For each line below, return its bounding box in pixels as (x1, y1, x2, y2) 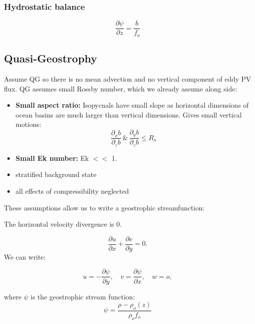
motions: (15, 119, 41, 129)
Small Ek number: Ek (15, 152, 89, 163)
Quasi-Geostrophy (4, 51, 97, 66)
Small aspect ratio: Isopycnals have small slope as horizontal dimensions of (15, 100, 249, 110)
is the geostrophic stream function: (30, 291, 135, 301)
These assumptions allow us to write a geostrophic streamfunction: (4, 202, 205, 212)
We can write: (4, 251, 46, 262)
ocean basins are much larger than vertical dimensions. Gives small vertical (15, 109, 242, 119)
